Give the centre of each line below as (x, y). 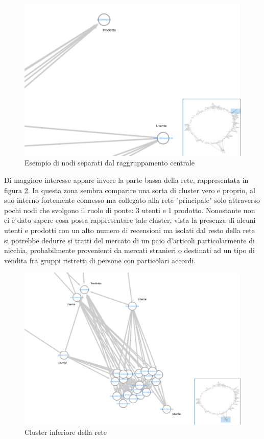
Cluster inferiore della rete (66, 432)
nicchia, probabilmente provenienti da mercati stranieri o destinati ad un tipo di (129, 250)
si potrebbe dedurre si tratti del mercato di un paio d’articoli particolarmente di (129, 240)
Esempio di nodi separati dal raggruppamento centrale (110, 163)
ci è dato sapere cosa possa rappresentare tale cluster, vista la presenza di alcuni (130, 220)
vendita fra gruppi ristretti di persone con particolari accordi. (100, 260)
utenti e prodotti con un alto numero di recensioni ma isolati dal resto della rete (129, 230)
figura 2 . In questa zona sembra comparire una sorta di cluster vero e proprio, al (130, 190)
